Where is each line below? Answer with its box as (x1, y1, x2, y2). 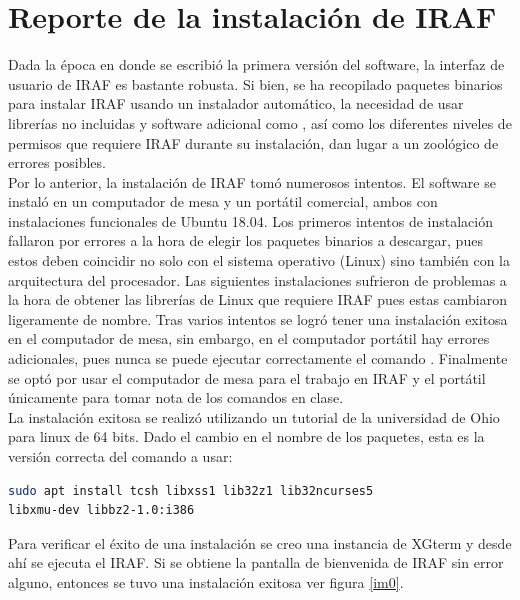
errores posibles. (8, 152, 106, 173)
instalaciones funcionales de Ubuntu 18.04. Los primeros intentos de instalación (8, 210, 493, 231)
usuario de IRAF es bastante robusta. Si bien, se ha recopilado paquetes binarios (8, 73, 503, 94)
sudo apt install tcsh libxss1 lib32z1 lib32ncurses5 (8, 483, 374, 498)
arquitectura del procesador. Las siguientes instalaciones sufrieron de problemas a (8, 269, 507, 290)
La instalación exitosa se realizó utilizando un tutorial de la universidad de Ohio (8, 406, 500, 427)
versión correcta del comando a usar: (8, 446, 233, 466)
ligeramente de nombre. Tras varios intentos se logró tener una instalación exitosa (8, 308, 508, 329)
